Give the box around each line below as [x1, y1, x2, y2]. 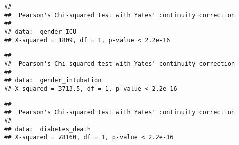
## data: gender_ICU [4, 28, 77, 35]
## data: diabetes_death [4, 125, 91, 133]
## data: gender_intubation [4, 77, 102, 84]
